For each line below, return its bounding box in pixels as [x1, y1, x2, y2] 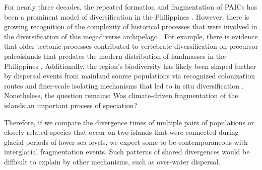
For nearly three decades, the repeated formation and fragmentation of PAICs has [4, 2, 257, 12]
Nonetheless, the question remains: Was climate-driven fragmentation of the [4, 90, 238, 101]
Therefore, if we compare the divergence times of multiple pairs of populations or [4, 117, 254, 127]
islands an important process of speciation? [4, 100, 138, 110]
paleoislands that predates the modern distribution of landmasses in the [4, 50, 226, 61]
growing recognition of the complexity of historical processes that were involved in [4, 21, 257, 32]
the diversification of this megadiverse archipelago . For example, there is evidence [4, 31, 258, 41]
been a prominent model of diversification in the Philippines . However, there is [4, 11, 249, 22]
